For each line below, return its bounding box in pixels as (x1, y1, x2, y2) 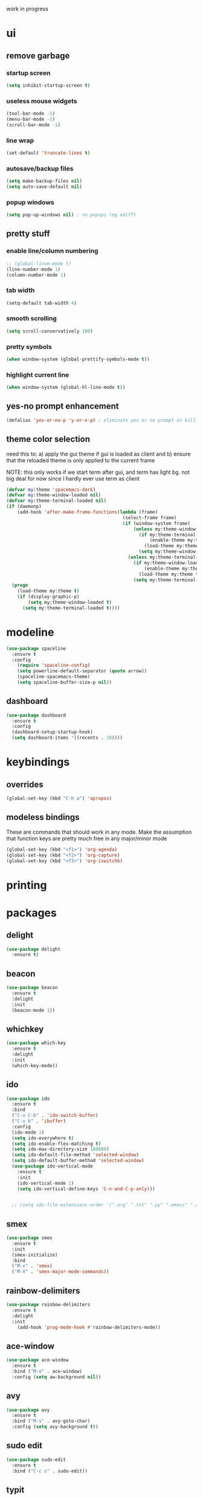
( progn (11, 582, 28, 589)
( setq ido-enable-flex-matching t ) (11, 1141, 101, 1147)
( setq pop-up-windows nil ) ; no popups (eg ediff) (6, 212, 137, 218)
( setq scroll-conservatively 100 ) (6, 328, 94, 334)
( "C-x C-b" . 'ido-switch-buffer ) (11, 1113, 98, 1119)
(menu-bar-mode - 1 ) (6, 116, 56, 122)
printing (6, 878, 47, 892)
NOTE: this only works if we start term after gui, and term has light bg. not (6, 468, 190, 476)
